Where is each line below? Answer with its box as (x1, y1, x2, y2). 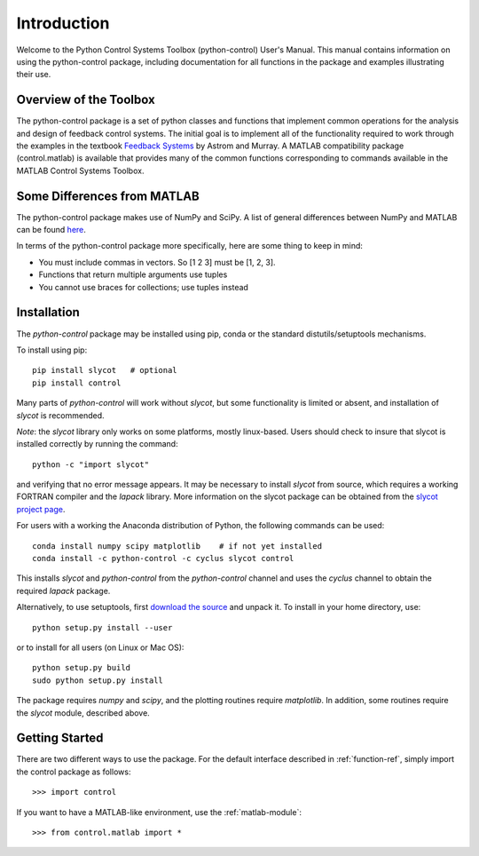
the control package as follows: (16, 766, 131, 777)
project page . (16, 503, 66, 514)
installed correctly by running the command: (16, 439, 178, 449)
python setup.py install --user (32, 622, 173, 632)
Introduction (16, 13, 110, 33)
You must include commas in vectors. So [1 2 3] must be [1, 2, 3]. (38, 257, 276, 267)
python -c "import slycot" (32, 459, 150, 470)
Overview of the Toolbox (16, 92, 155, 107)
